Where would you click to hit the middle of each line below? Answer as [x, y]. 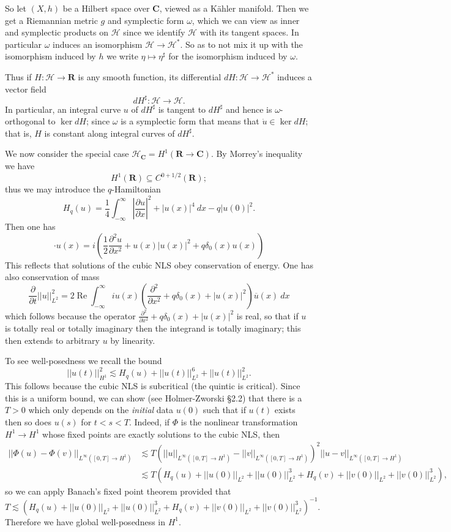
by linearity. [133, 340]
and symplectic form [146, 20]
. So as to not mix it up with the [241, 44]
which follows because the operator [70, 315]
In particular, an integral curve [63, 109]
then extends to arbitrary [52, 340]
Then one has [30, 226]
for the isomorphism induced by [228, 56]
